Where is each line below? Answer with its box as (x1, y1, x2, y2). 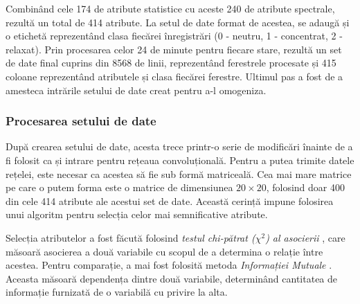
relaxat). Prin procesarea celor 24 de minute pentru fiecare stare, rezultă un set (6, 42, 342, 56)
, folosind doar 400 (266, 180, 345, 195)
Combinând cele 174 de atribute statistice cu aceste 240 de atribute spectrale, (6, 1, 335, 15)
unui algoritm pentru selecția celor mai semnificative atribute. (6, 207, 268, 222)
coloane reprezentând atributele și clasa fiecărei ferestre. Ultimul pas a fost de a (6, 69, 343, 83)
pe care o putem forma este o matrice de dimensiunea (6, 180, 233, 195)
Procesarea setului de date (6, 112, 156, 129)
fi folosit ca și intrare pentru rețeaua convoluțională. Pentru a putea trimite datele (6, 152, 354, 167)
